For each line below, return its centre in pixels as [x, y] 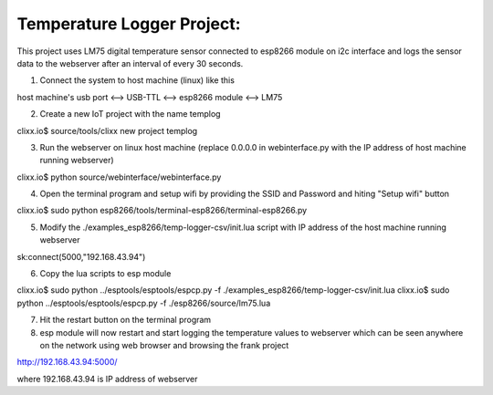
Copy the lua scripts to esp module [105, 274]
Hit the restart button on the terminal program [126, 320]
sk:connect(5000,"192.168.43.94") [81, 256]
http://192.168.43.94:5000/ [67, 362]
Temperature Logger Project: [129, 24]
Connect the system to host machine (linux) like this [137, 80]
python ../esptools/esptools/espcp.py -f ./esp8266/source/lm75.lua [144, 303]
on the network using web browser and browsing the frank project [164, 345]
